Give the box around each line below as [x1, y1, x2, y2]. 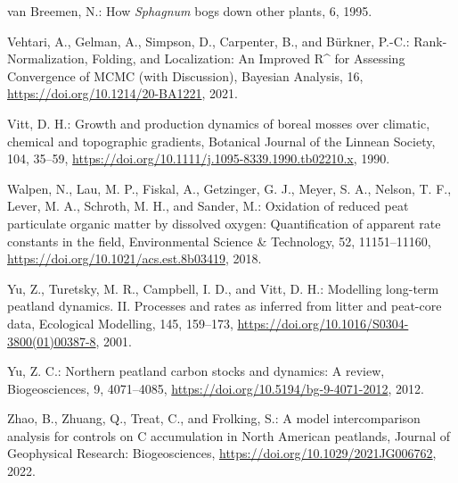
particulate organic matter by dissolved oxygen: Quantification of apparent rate [7, 213, 441, 232]
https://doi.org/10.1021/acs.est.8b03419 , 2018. [7, 249, 262, 268]
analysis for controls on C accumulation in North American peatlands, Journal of [7, 426, 450, 445]
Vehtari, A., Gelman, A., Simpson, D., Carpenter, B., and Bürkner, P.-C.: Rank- [7, 31, 447, 50]
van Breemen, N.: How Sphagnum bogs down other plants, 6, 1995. [7, 2, 372, 20]
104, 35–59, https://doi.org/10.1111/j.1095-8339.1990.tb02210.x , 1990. [7, 149, 390, 168]
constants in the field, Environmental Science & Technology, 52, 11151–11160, [7, 231, 431, 250]
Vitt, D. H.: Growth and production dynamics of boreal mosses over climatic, [7, 113, 430, 132]
